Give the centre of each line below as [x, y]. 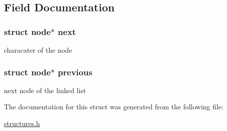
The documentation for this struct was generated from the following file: [114, 107]
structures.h [22, 123]
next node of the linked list [45, 90]
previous [75, 72]
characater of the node [38, 50]
